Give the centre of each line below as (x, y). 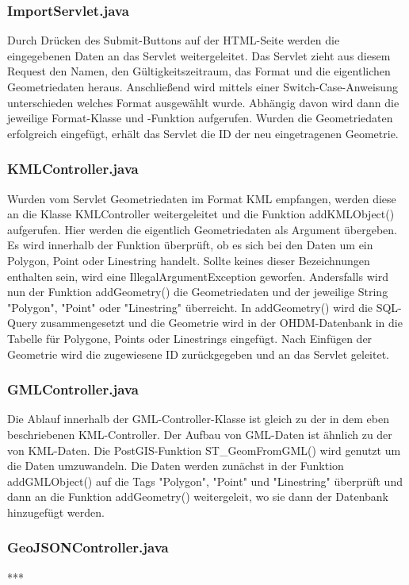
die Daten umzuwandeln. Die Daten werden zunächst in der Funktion (176, 466)
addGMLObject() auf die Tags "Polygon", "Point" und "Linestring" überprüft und (205, 481)
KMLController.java (73, 169)
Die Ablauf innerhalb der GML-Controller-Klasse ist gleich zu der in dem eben (198, 419)
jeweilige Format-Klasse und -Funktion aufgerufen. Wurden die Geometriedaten (200, 118)
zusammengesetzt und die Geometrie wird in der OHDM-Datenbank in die (222, 323)
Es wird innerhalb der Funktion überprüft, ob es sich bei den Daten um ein (190, 245)
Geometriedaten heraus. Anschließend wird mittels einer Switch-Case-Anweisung (203, 87)
